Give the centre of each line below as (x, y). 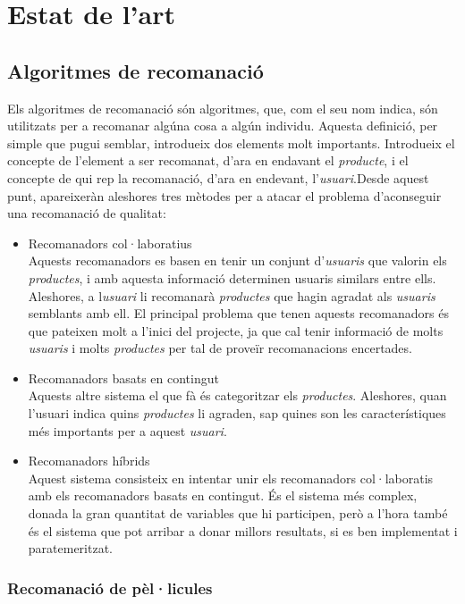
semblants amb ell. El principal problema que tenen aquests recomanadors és (238, 313)
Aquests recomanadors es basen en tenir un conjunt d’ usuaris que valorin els (237, 260)
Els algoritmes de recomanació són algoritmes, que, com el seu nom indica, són (223, 108)
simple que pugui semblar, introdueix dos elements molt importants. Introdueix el (231, 143)
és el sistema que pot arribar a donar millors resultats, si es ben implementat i (243, 530)
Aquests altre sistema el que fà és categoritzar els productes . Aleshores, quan (237, 395)
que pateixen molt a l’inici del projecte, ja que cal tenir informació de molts (236, 330)
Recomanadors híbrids (89, 461)
